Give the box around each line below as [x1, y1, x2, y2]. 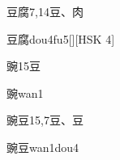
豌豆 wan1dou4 [6, 138, 79, 155]
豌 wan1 [6, 84, 44, 101]
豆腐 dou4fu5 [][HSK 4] [6, 30, 115, 47]
